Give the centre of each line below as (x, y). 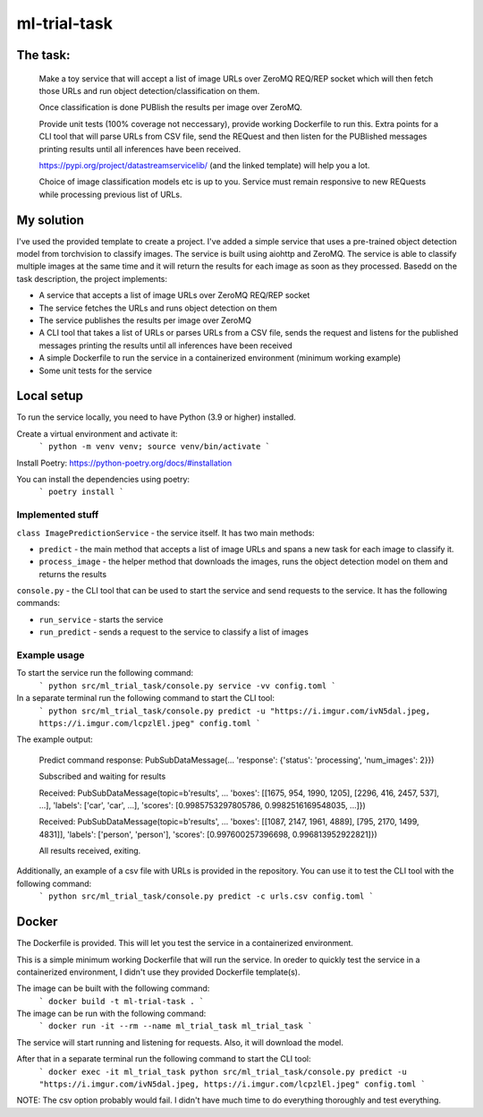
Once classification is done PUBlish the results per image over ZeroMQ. (171, 107)
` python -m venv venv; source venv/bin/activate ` (155, 447)
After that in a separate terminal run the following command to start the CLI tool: (164, 1059)
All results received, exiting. (90, 851)
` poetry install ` (81, 492)
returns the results (73, 574)
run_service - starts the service (101, 619)
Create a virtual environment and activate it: (97, 433)
